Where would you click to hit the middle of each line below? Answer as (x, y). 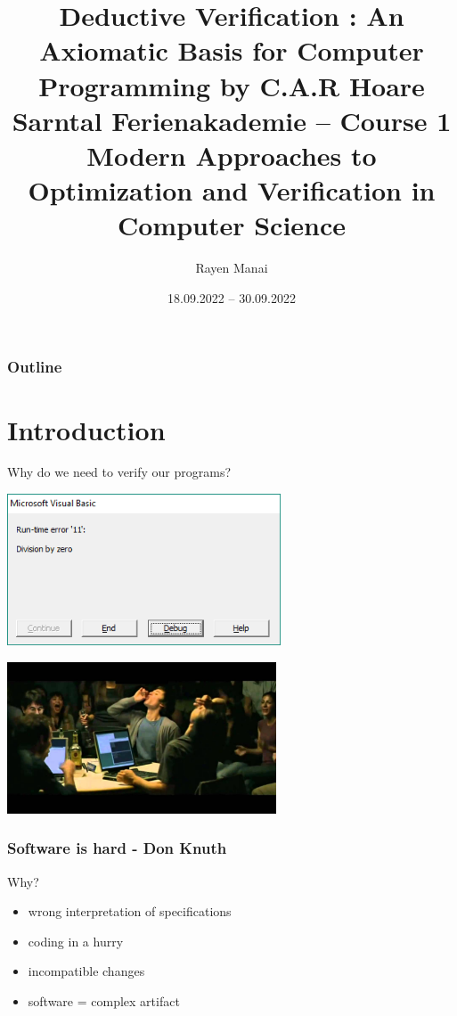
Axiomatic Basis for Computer (232, 50)
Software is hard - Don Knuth (117, 848)
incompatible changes (86, 971)
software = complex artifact (104, 1001)
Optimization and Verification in (232, 190)
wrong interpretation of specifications (130, 911)
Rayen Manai (232, 268)
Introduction (86, 429)
